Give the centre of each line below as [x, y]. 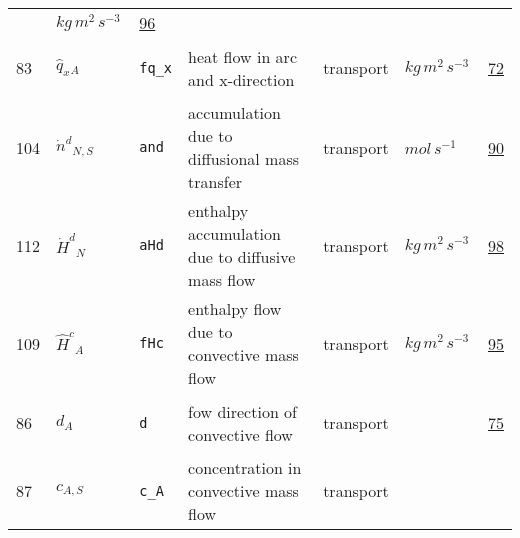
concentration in [245, 467]
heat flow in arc [242, 56]
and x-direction [241, 79]
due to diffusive [242, 256]
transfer [215, 181]
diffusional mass [243, 158]
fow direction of [243, 411]
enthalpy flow [235, 308]
